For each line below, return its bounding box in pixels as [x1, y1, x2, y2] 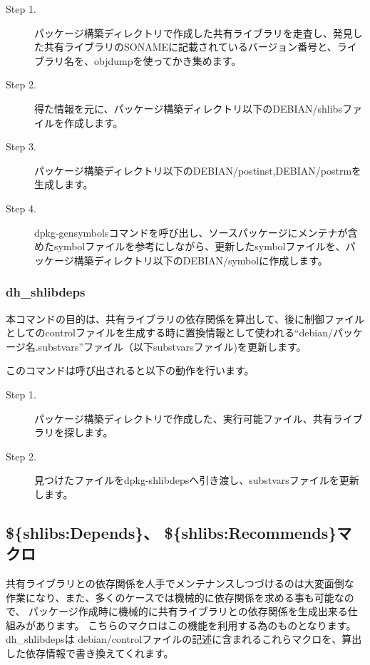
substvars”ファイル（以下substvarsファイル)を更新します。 [38, 339, 307, 354]
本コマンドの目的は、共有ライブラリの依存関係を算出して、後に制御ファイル [6, 311, 364, 326]
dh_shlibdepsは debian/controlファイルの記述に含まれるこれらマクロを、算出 [6, 632, 362, 646]
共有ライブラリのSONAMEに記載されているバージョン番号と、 [43, 39, 337, 54]
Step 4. [6, 200, 36, 215]
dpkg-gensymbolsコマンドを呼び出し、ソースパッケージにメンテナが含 [34, 225, 358, 239]
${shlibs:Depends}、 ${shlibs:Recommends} [6, 521, 337, 543]
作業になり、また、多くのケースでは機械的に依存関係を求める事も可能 [6, 589, 334, 604]
